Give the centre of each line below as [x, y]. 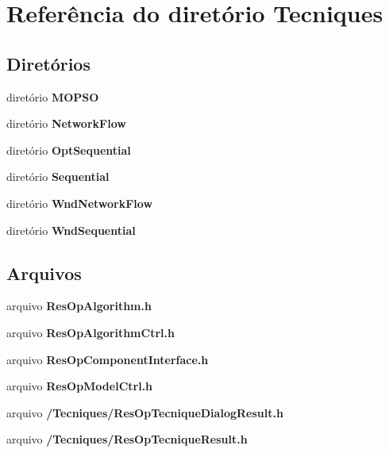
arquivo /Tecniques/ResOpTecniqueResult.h [127, 439]
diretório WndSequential [71, 230]
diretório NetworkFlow [66, 123]
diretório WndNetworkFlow [80, 203]
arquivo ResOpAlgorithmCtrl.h [91, 332]
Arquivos [44, 273]
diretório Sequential [58, 177]
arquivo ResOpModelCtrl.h [80, 386]
